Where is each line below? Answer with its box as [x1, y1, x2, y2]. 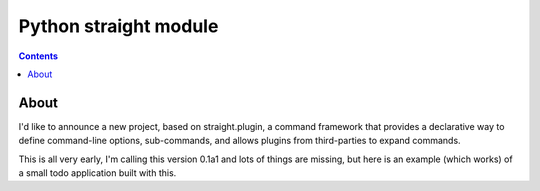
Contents [18, 50, 59, 62]
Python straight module [18, 15, 219, 37]
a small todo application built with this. [18, 167, 177, 179]
